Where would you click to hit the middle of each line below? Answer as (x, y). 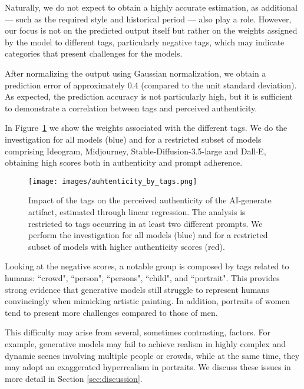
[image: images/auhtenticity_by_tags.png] (113, 181)
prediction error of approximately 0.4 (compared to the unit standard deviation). (151, 85)
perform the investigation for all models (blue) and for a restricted (148, 235)
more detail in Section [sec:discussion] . (74, 378)
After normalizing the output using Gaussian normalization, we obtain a (136, 73)
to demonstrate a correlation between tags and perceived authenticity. (131, 108)
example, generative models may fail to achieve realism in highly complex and (145, 343)
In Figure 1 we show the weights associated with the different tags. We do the (146, 128)
